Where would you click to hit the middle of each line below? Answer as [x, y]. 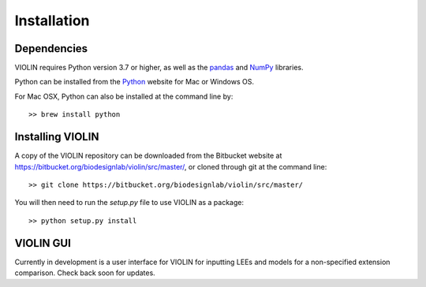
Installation [52, 20]
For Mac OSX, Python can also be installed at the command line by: [124, 96]
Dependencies [51, 48]
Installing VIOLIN [57, 137]
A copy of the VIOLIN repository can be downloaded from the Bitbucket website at [148, 156]
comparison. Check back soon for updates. [85, 273]
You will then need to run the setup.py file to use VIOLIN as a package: [129, 203]
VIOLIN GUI [43, 243]
